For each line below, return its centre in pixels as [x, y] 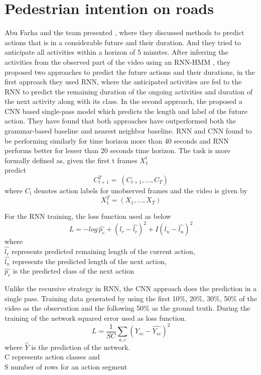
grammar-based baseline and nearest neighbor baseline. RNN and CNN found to [128, 131]
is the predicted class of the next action [74, 271]
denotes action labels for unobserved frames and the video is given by [141, 191]
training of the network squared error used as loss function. [96, 318]
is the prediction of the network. [81, 347]
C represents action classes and [52, 357]
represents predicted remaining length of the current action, [103, 251]
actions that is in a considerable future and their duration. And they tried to [123, 42]
